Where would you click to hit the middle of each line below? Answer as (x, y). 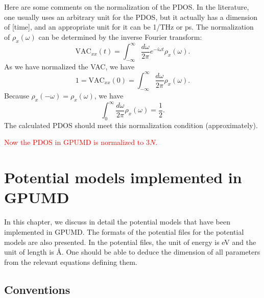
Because (17, 95)
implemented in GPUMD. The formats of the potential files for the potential (124, 231)
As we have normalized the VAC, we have (69, 66)
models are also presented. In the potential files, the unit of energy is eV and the (130, 242)
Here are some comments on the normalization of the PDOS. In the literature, (127, 7)
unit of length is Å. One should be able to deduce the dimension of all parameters (132, 252)
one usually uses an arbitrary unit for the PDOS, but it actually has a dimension (131, 17)
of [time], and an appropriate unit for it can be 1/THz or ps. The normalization (129, 27)
